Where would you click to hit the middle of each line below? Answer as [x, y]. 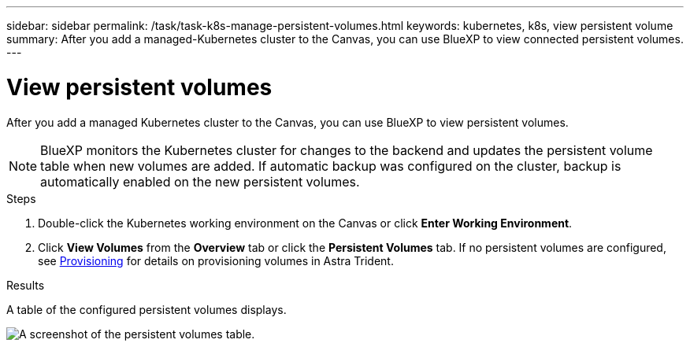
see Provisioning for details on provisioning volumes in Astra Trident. [216, 260]
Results [26, 285]
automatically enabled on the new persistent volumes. [200, 181]
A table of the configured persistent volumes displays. [147, 309]
